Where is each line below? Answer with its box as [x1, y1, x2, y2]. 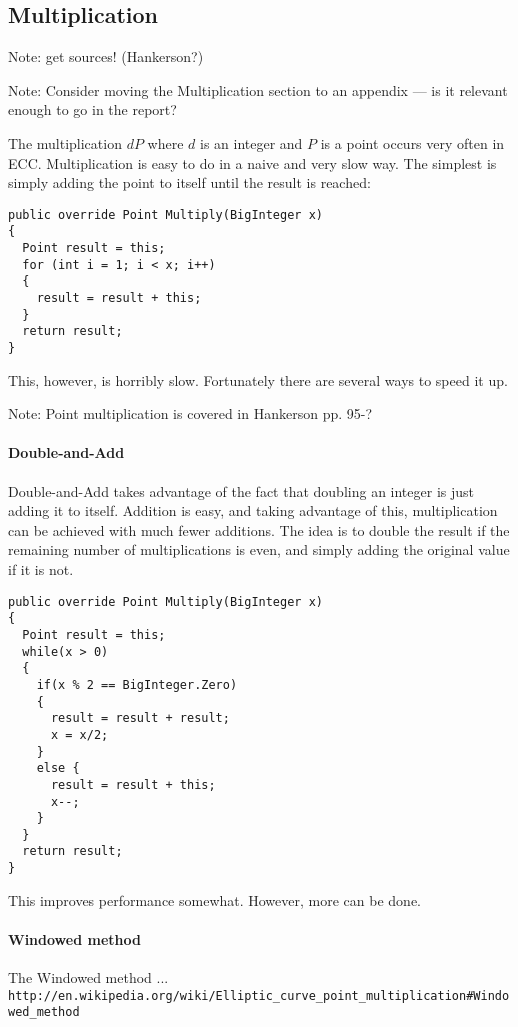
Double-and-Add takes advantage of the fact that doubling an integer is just [8, 480, 474, 501]
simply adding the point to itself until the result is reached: [8, 172, 371, 193]
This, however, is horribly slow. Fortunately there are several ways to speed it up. [8, 369, 508, 390]
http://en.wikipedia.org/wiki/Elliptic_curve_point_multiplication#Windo [8, 988, 510, 1003]
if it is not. [8, 559, 74, 580]
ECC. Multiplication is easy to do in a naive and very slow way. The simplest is [8, 152, 497, 173]
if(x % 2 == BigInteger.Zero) [36, 677, 238, 692]
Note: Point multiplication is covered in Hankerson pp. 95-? [8, 403, 373, 424]
